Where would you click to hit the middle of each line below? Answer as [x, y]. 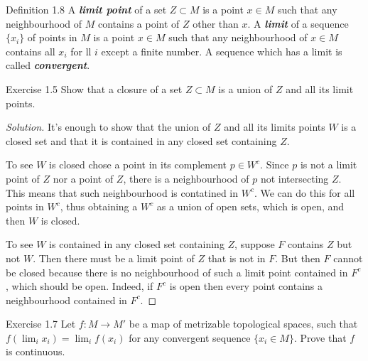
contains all [31, 51]
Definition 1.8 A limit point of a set [86, 9]
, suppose [255, 244]
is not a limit [329, 165]
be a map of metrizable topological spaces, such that [243, 324]
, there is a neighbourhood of [186, 178]
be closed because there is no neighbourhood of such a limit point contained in [177, 272]
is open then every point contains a [246, 286]
